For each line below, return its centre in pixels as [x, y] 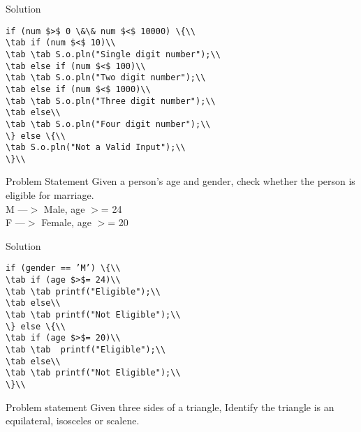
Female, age [66, 222]
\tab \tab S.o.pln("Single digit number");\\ [113, 54]
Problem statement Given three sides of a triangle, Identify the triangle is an [170, 407]
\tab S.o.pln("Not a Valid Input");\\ [96, 148]
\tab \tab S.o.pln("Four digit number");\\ [108, 124]
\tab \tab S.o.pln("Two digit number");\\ [106, 78]
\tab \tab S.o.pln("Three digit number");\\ [111, 101]
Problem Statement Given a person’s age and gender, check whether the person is [180, 181]
